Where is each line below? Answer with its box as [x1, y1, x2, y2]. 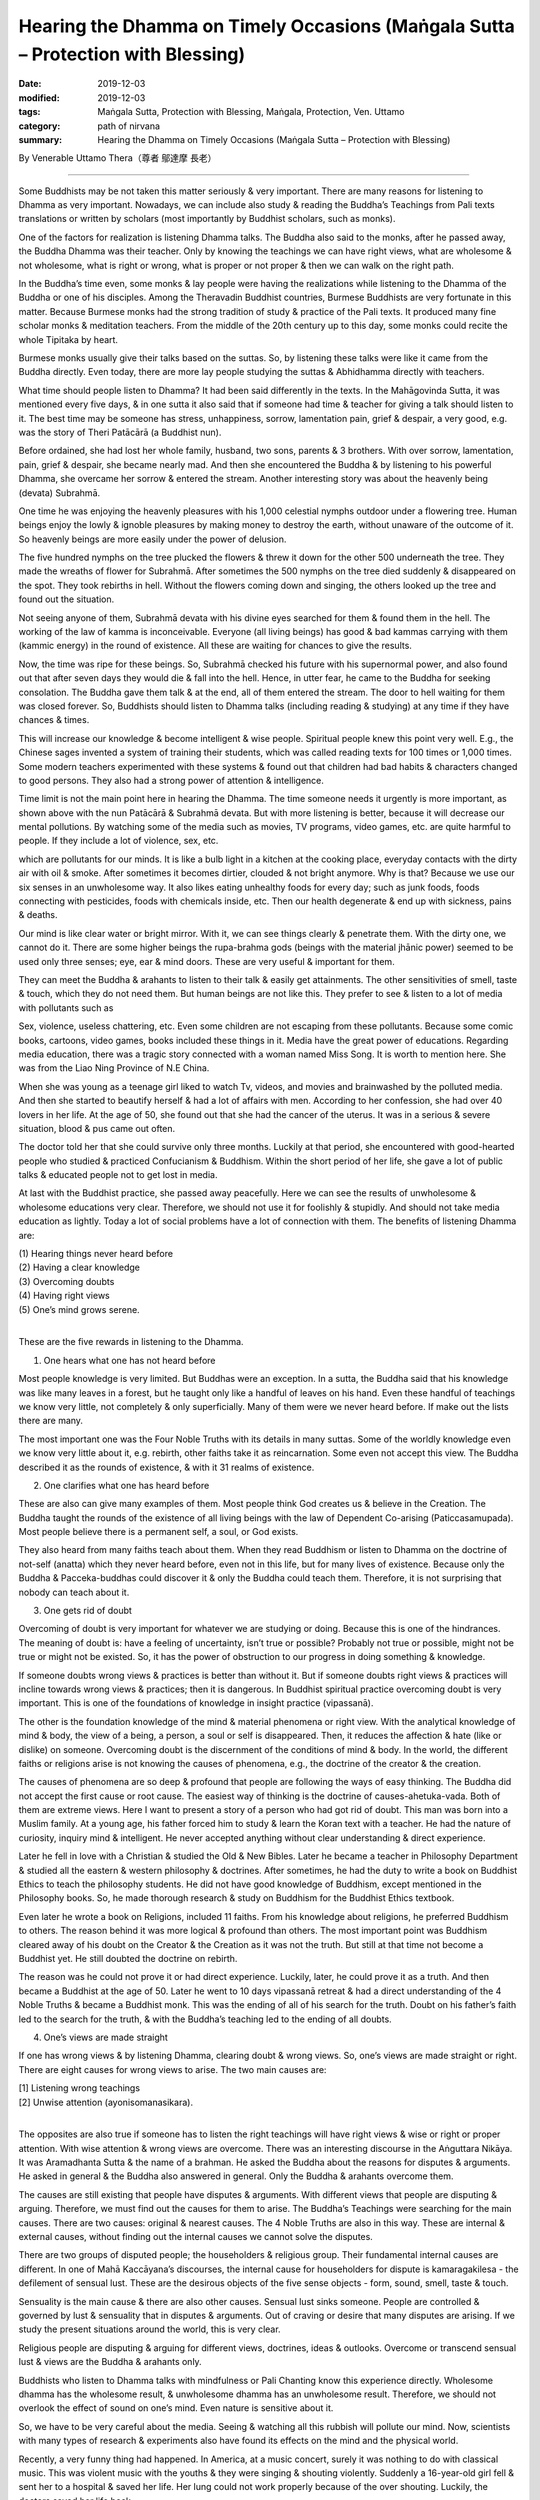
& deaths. [18, 909, 58, 921]
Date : [18, 78, 42, 90]
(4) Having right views [18, 1290, 110, 1302]
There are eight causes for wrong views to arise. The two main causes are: [18, 2063, 327, 2075]
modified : [18, 91, 60, 104]
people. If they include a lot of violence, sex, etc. [18, 835, 219, 847]
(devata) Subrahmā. [18, 486, 101, 499]
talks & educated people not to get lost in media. [18, 1169, 218, 1181]
